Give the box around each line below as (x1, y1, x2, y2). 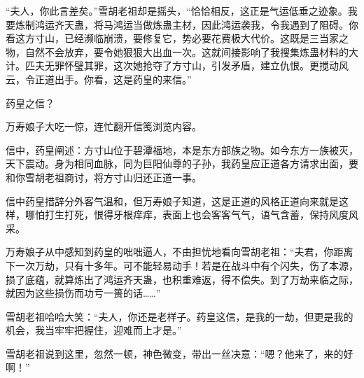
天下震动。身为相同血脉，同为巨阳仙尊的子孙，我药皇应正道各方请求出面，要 (6, 156, 358, 171)
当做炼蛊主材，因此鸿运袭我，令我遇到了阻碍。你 (132, 17, 358, 31)
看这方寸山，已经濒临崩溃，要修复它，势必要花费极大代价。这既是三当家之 (6, 31, 349, 45)
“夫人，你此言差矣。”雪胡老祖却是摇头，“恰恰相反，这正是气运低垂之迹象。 (6, 3, 348, 17)
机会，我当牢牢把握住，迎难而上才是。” (6, 323, 182, 337)
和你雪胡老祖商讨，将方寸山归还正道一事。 (6, 169, 202, 184)
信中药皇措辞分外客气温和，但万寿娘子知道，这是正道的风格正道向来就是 (6, 193, 339, 208)
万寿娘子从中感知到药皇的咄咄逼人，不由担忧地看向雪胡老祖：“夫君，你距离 (6, 244, 353, 259)
